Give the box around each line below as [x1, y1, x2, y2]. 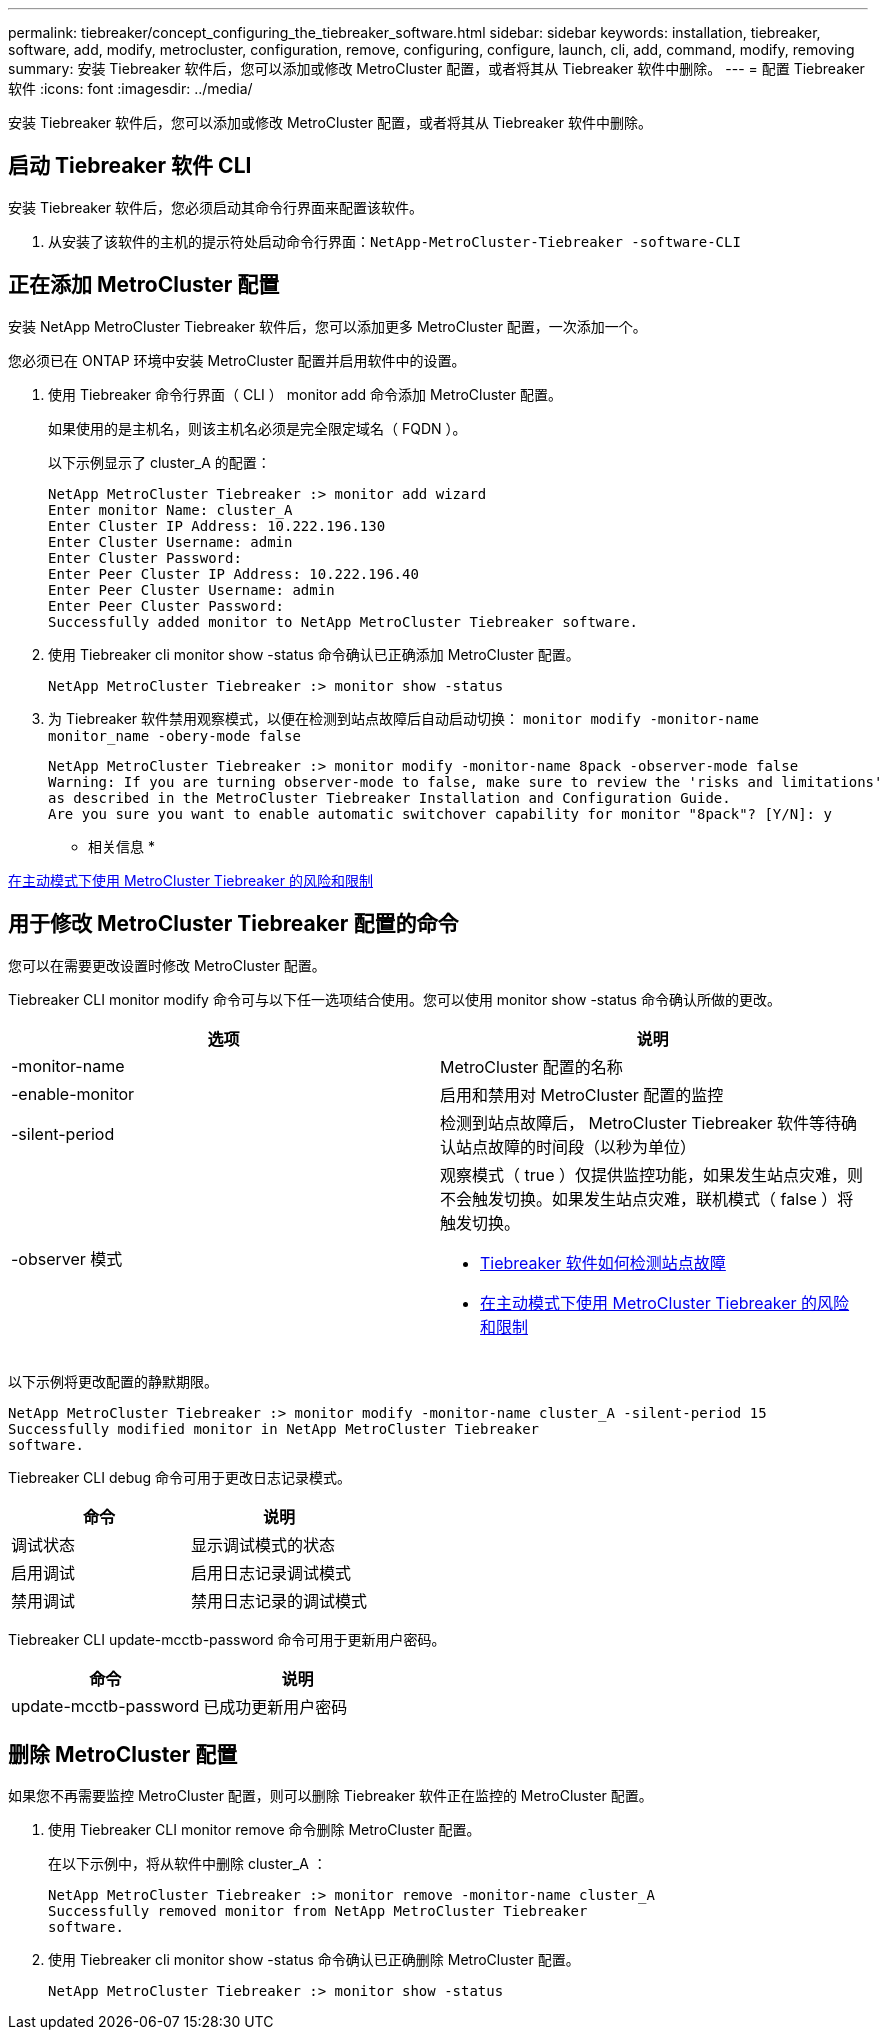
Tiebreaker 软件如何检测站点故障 [480, 1252, 726, 1273]
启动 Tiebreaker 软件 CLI [8, 153, 252, 179]
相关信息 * [88, 837, 155, 855]
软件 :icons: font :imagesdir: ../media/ [8, 80, 253, 97]
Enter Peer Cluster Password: [48, 597, 285, 614]
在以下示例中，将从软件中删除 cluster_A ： [48, 1855, 327, 1873]
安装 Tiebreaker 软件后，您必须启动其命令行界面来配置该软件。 [8, 198, 424, 216]
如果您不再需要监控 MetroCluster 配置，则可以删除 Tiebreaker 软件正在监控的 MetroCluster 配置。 [8, 1787, 653, 1805]
